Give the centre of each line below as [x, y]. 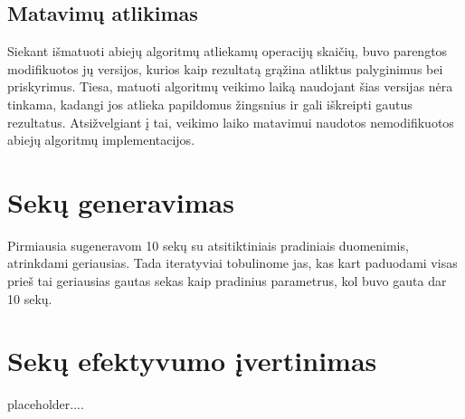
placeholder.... [46, 404]
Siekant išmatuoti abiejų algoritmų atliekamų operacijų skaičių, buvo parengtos [228, 51]
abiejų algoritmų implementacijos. [101, 140]
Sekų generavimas [121, 201]
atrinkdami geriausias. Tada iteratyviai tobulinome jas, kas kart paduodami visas [232, 263]
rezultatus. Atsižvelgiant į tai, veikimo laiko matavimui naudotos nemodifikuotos [231, 122]
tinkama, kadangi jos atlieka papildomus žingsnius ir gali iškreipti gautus [210, 104]
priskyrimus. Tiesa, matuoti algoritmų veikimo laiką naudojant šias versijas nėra [230, 86]
